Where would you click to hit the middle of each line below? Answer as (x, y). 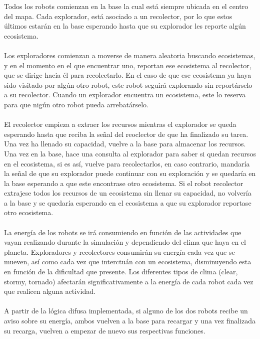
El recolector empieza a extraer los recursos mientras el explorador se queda (120, 124)
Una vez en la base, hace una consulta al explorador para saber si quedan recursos (130, 153)
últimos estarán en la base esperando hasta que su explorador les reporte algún (125, 26)
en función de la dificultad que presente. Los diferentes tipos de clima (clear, (121, 272)
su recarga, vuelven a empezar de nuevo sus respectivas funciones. (105, 330)
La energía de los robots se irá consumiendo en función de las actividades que (123, 232)
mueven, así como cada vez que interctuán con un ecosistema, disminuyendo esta (128, 262)
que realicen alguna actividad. (50, 291)
